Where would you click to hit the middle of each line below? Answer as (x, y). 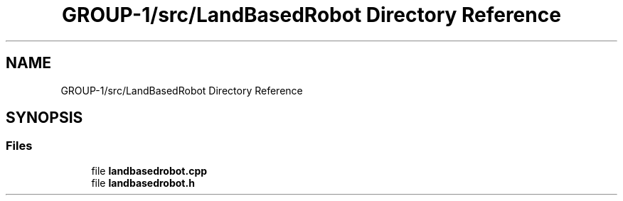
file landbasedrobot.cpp (149, 170)
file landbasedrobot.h (143, 183)
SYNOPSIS (44, 118)
